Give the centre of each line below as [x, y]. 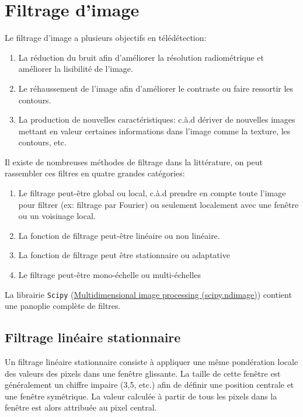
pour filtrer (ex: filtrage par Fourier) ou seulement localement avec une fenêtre [159, 204]
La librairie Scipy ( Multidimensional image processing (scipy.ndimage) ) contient [148, 294]
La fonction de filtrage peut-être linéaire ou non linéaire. [119, 235]
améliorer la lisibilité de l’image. [76, 69]
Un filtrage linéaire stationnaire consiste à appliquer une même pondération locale [151, 362]
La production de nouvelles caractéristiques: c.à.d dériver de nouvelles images [157, 119]
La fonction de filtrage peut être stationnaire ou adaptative [124, 255]
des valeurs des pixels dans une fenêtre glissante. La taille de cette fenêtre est [143, 373]
